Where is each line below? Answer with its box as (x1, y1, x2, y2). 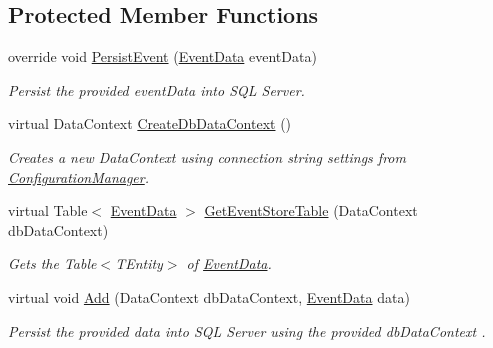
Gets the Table (8, 253, 97, 274)
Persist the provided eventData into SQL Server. (8, 79, 305, 100)
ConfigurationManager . (8, 166, 150, 187)
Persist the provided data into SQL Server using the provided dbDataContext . (8, 320, 486, 341)
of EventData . (186, 253, 272, 274)
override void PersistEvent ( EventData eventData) (8, 46, 317, 67)
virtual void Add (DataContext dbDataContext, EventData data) (8, 286, 410, 307)
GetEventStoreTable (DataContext (204, 200, 418, 221)
